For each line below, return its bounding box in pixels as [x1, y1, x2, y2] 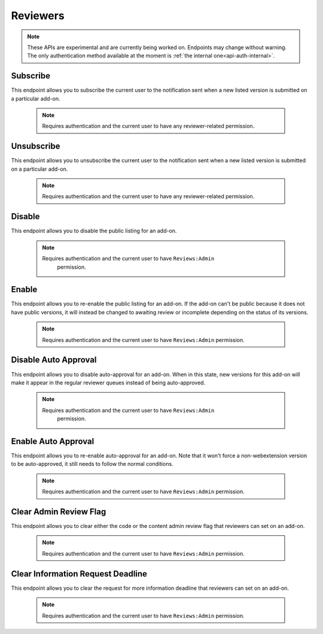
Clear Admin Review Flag [11, 506, 106, 517]
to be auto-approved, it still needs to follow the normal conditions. [11, 460, 173, 468]
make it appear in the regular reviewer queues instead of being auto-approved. [11, 379, 206, 386]
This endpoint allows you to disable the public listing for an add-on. [11, 227, 177, 235]
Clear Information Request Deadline [11, 569, 148, 579]
